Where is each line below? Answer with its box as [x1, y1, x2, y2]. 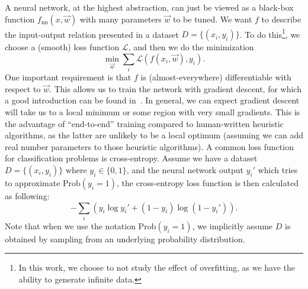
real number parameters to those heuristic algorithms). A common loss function [5, 140, 294, 152]
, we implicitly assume [192, 219, 273, 232]
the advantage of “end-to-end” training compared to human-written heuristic [5, 117, 284, 129]
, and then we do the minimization [128, 41, 254, 53]
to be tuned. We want [173, 12, 252, 25]
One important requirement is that [5, 71, 131, 83]
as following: [5, 189, 50, 202]
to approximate [5, 176, 60, 189]
